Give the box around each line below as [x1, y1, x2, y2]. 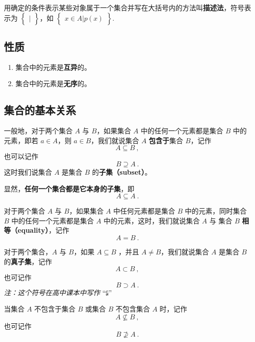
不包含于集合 [34, 304, 76, 314]
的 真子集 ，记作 [4, 256, 52, 266]
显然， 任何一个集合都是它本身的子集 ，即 [4, 183, 134, 193]
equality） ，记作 [17, 225, 69, 235]
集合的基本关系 [4, 102, 76, 118]
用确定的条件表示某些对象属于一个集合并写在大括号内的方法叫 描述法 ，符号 [4, 2, 244, 12]
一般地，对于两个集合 [4, 125, 73, 136]
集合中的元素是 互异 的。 [15, 62, 91, 72]
